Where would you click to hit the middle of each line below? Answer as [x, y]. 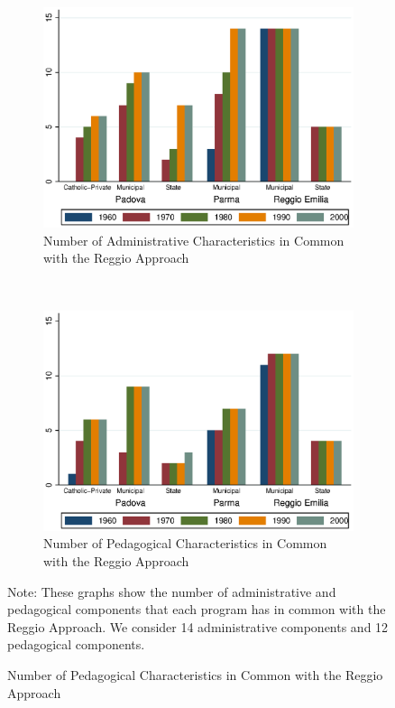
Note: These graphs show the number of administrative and [172, 591]
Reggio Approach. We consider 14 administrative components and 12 [198, 626]
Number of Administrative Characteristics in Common [194, 240]
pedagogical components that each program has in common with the [197, 609]
